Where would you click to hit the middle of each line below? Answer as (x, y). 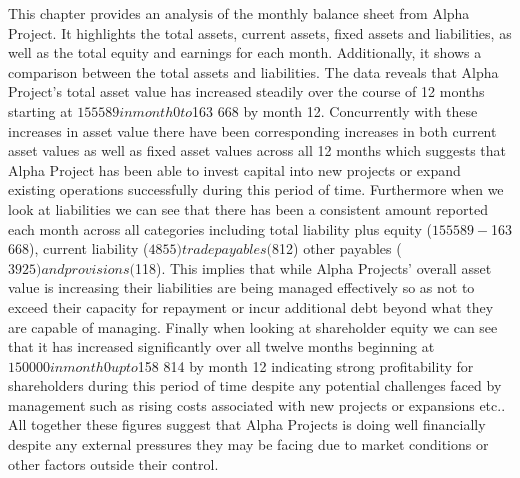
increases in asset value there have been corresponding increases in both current (252, 130)
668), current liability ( (78, 248)
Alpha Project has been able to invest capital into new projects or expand (234, 169)
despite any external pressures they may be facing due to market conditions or (248, 444)
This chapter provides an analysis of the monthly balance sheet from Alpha (239, 13)
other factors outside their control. (113, 463)
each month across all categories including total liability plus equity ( (220, 228)
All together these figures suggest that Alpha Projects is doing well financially (247, 424)
